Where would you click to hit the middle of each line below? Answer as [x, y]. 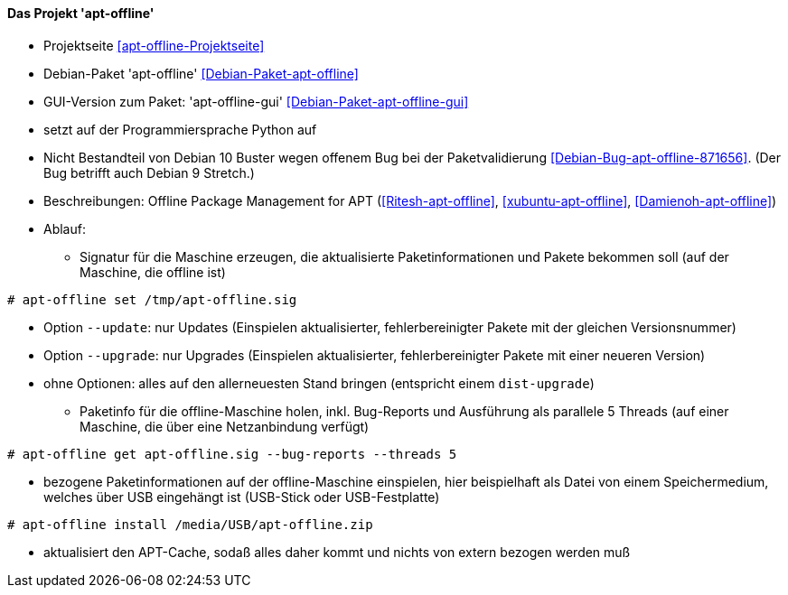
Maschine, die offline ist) [153, 272]
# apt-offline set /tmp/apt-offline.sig [152, 299]
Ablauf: [65, 228]
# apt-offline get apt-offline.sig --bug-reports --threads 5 [232, 454]
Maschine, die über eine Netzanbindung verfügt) [225, 426]
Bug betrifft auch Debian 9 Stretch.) [149, 172]
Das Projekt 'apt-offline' [81, 13]
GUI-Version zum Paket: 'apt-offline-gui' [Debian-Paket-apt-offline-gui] [256, 101]
